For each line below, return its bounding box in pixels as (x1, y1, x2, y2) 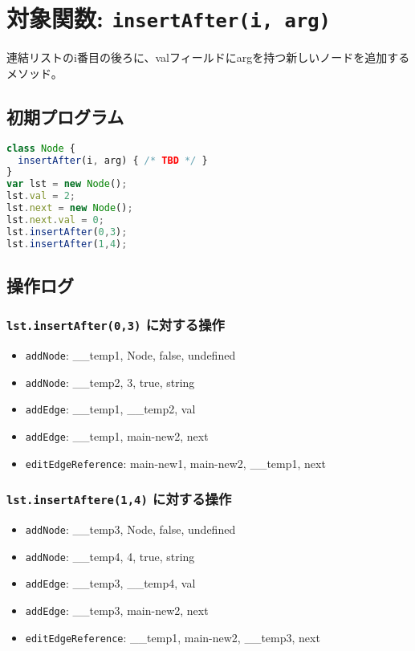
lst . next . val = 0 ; (6, 214, 104, 226)
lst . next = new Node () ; (6, 202, 133, 214)
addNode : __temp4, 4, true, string (25, 547, 195, 564)
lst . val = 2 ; (6, 190, 75, 202)
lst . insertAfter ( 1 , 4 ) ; (6, 238, 128, 250)
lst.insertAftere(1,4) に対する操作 (6, 489, 232, 509)
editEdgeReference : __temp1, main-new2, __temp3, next (25, 629, 320, 645)
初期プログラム (6, 104, 124, 128)
